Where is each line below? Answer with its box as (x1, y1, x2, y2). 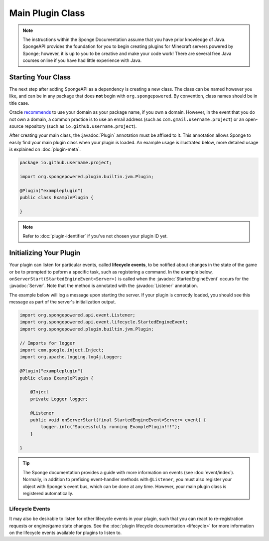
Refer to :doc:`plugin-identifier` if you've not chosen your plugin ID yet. (22, 233, 168, 239)
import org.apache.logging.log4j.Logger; (19, 354, 123, 360)
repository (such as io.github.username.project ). (24, 123, 137, 129)
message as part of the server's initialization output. (9, 299, 117, 305)
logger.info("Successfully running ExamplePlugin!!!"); (40, 424, 180, 430)
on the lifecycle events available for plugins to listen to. (9, 530, 122, 536)
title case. (9, 100, 29, 106)
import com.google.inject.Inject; (19, 347, 104, 353)
